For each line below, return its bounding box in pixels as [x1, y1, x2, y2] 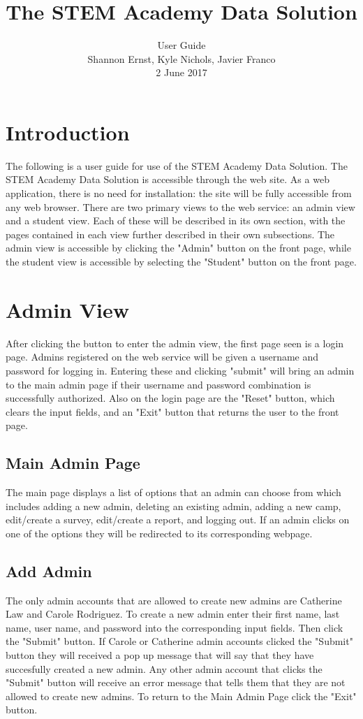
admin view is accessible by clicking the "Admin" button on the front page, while [6, 240, 351, 255]
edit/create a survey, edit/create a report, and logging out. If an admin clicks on [6, 512, 350, 527]
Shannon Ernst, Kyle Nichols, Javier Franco [87, 51, 276, 66]
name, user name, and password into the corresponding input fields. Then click [6, 620, 343, 634]
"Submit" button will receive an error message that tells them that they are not [6, 675, 346, 690]
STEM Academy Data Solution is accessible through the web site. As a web [6, 172, 329, 187]
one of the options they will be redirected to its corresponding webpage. [6, 525, 313, 540]
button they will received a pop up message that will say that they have [6, 648, 314, 662]
